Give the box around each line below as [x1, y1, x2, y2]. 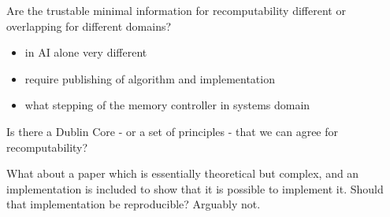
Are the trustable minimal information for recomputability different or [6, 2, 346, 18]
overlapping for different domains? [6, 17, 172, 34]
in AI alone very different [24, 44, 147, 61]
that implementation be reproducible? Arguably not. [6, 196, 261, 212]
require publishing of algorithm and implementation [24, 70, 275, 86]
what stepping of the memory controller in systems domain [24, 97, 310, 113]
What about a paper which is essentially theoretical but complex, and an [6, 165, 359, 182]
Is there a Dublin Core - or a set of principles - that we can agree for [6, 123, 338, 139]
